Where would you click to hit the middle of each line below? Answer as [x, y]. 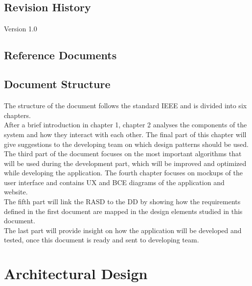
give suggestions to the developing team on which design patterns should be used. [126, 144]
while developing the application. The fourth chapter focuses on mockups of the [123, 173]
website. [16, 192]
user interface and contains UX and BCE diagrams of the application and [114, 182]
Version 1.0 [21, 29]
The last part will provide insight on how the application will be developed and [123, 230]
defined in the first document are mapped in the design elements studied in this [123, 211]
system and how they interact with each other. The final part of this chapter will [125, 134]
